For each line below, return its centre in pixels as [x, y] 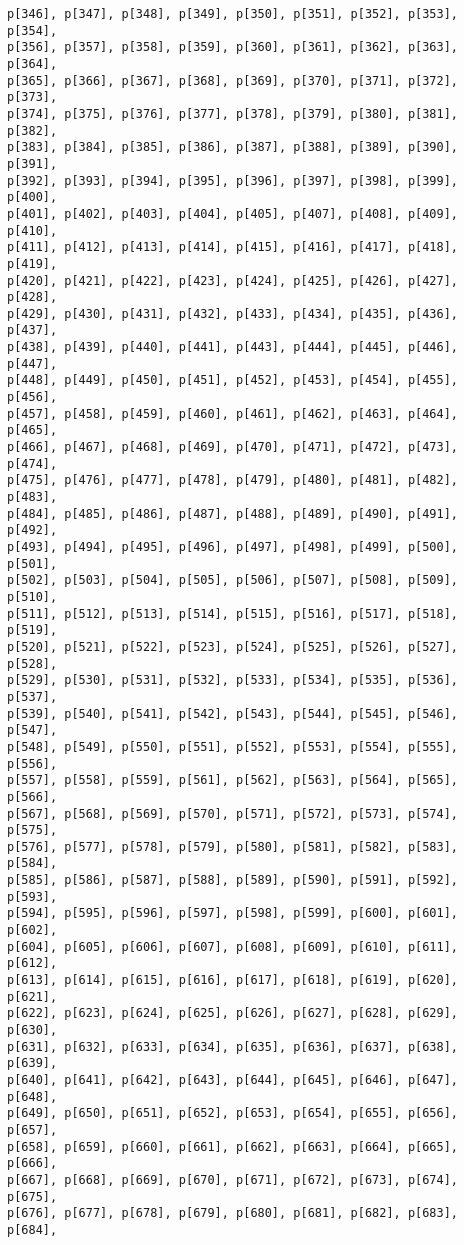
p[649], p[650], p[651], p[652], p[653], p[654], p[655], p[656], [233, 1113]
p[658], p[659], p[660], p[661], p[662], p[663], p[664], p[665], [233, 1146]
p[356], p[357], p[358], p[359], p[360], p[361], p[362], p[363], [233, 47]
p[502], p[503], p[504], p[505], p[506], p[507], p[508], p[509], [233, 580]
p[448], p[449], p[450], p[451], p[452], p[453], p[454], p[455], [233, 380]
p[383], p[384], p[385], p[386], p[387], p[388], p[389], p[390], [233, 147]
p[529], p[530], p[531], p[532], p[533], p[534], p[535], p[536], [233, 680]
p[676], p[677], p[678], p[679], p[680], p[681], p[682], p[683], [233, 1213]
